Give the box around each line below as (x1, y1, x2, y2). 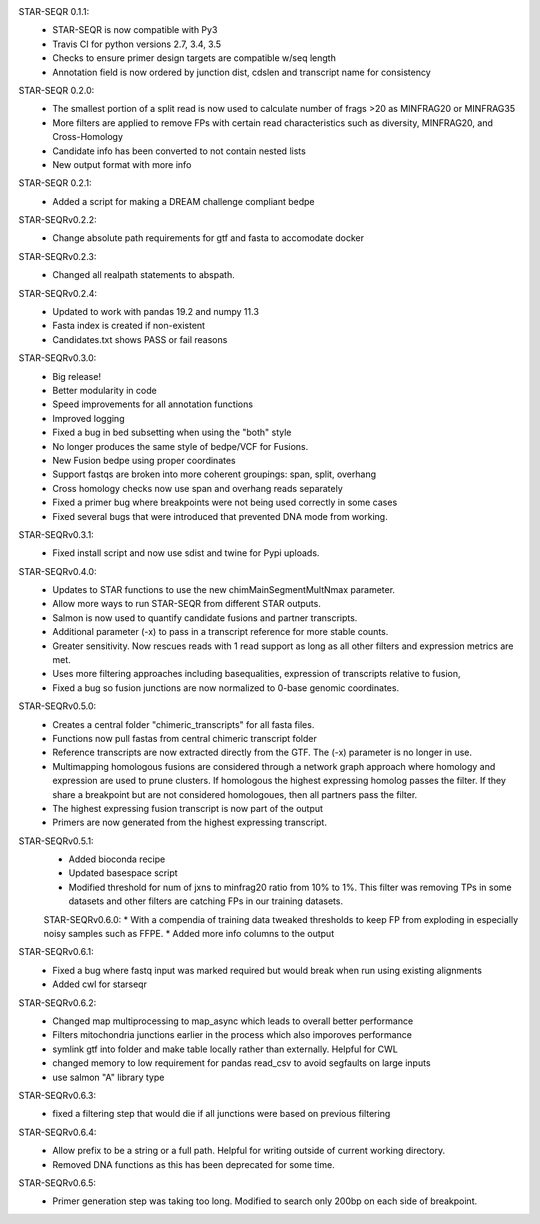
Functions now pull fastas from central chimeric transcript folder (52, 732, 317, 744)
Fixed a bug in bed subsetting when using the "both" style (52, 426, 292, 439)
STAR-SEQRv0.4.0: (18, 565, 97, 577)
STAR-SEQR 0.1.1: (18, 6, 90, 17)
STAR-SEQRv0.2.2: (18, 214, 97, 226)
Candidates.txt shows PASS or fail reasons (52, 333, 228, 345)
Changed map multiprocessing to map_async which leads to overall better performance (52, 1015, 414, 1027)
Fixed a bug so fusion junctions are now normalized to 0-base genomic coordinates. (52, 681, 400, 694)
